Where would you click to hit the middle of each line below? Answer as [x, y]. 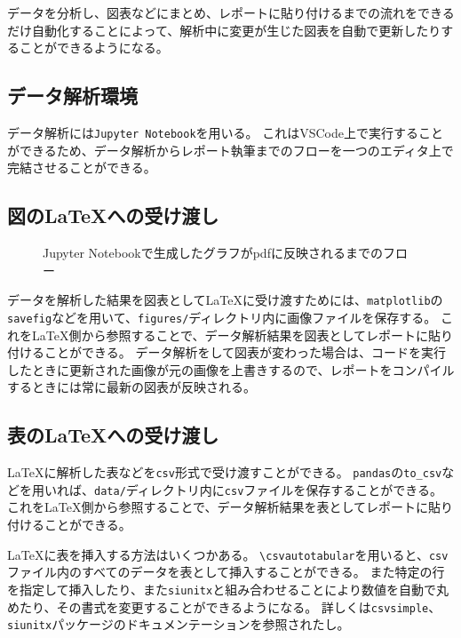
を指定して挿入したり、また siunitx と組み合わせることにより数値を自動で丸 [228, 589]
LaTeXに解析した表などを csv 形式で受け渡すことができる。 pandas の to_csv [225, 472]
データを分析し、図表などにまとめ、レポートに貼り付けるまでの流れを [212, 12]
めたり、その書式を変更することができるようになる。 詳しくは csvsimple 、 [224, 606]
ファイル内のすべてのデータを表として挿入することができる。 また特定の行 [226, 572]
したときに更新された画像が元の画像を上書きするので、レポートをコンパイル [231, 369]
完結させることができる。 [82, 167]
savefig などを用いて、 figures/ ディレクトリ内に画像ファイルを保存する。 [222, 317]
